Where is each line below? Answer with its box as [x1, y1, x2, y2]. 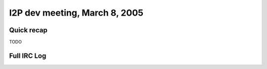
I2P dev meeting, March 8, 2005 [9, 7, 143, 18]
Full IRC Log [9, 51, 46, 60]
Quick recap [9, 26, 48, 34]
